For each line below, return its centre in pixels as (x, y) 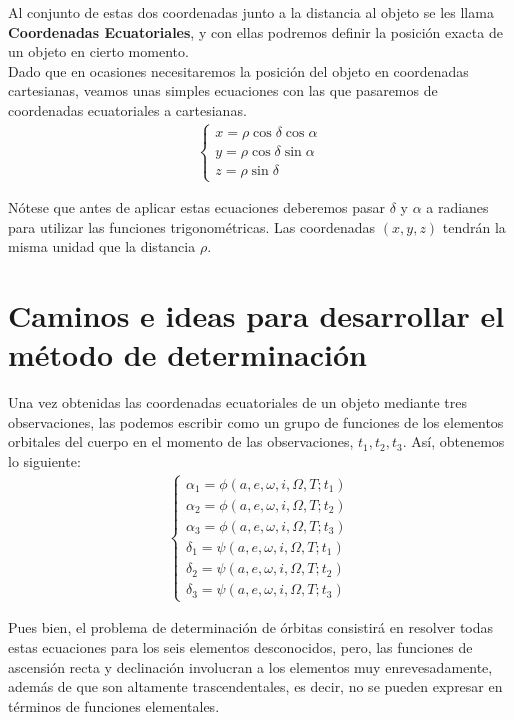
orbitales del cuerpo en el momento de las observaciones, (181, 441)
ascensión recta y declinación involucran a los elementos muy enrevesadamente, (250, 666)
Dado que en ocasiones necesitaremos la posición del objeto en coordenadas (238, 70)
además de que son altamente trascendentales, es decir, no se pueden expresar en (255, 686)
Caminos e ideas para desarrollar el (256, 315)
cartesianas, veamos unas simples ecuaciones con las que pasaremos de (223, 90)
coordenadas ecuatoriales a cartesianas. (127, 109)
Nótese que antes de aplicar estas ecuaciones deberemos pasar (197, 207)
